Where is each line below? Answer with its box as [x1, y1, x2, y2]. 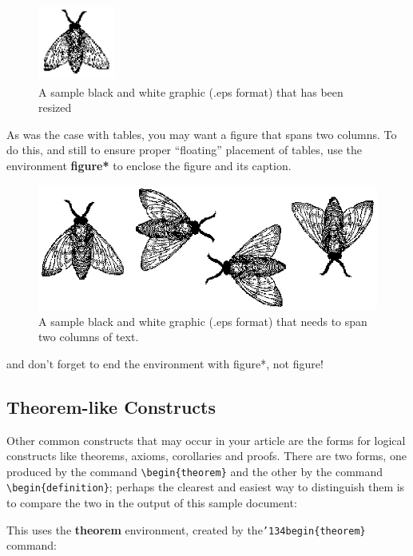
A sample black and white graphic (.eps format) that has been [38, 83, 344, 100]
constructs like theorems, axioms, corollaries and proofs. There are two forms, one [6, 447, 407, 464]
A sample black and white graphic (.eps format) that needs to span [38, 312, 367, 329]
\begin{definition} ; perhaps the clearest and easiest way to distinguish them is [6, 479, 405, 495]
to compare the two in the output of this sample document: [6, 494, 297, 511]
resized [38, 99, 72, 116]
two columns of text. [38, 328, 139, 345]
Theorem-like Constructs [6, 394, 216, 419]
